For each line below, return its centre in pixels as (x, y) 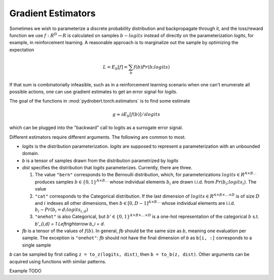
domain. (30, 153)
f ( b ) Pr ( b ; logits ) (152, 67)
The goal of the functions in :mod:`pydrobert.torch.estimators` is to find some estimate (100, 101)
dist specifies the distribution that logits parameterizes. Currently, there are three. (107, 168)
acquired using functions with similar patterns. (58, 261)
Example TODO (25, 271)
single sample (37, 245)
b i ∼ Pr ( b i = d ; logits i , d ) (61, 210)
